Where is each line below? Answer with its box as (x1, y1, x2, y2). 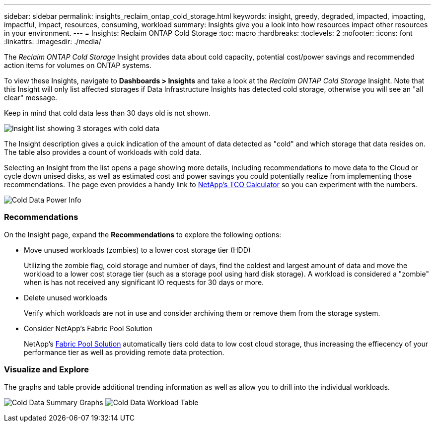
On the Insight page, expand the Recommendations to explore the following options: (4, 230, 282, 239)
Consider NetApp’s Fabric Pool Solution (24, 324, 153, 333)
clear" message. (4, 93, 58, 102)
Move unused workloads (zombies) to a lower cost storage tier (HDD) (24, 245, 251, 254)
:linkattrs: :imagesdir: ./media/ (4, 37, 101, 46)
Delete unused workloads (24, 293, 107, 302)
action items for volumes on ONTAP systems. (4, 61, 151, 70)
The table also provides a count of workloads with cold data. (4, 148, 202, 156)
